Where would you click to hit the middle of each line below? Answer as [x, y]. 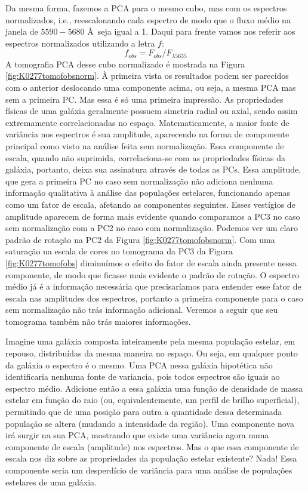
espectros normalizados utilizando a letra [80, 43]
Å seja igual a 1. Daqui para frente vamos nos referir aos [191, 31]
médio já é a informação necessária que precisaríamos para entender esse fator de [153, 286]
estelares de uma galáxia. [51, 482]
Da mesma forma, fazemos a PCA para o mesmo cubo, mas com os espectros [146, 8]
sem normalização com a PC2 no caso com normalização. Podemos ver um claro [152, 228]
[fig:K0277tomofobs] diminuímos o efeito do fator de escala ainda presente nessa [151, 262]
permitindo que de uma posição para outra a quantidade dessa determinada [144, 412]
